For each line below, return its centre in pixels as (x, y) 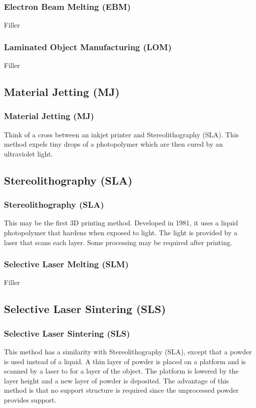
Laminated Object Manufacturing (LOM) (88, 47)
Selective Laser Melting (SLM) (66, 264)
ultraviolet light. (29, 153)
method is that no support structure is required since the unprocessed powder (121, 390)
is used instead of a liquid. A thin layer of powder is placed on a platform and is (125, 361)
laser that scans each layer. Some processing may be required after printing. (118, 242)
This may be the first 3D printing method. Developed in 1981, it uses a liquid (121, 223)
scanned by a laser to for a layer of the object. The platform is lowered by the (121, 371)
